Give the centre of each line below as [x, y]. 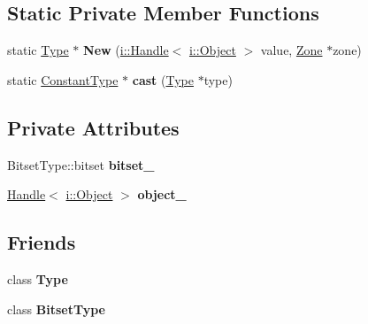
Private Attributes [93, 127]
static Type [38, 50]
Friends [42, 242]
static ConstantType [63, 79]
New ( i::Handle [126, 50]
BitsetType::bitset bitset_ [81, 164]
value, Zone [291, 50]
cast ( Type [163, 79]
